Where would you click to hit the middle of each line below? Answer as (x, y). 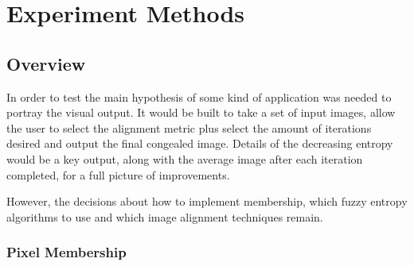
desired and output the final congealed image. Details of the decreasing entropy (200, 143)
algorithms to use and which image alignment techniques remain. (165, 216)
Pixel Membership (66, 252)
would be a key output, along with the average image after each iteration (185, 158)
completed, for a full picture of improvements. (118, 174)
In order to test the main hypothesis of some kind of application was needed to (199, 96)
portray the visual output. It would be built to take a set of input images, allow (201, 112)
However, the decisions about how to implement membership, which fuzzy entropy (207, 201)
